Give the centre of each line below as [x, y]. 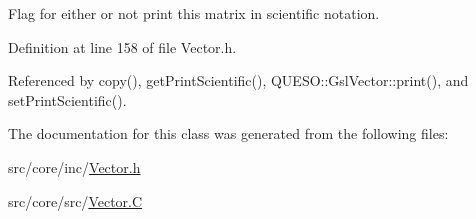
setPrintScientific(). [67, 99]
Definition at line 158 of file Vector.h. [122, 46]
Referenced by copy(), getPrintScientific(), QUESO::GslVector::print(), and [238, 80]
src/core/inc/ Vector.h [74, 166]
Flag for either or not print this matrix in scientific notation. [194, 13]
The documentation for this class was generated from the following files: [228, 133]
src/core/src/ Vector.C [75, 200]
